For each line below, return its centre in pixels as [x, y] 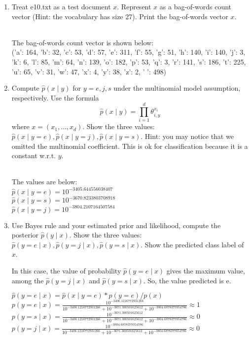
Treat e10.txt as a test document [61, 6]
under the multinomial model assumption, [177, 88]
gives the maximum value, [206, 270]
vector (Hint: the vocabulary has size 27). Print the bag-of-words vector [120, 16]
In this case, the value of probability [66, 270]
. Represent [134, 6]
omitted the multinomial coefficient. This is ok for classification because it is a [130, 146]
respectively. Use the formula [55, 97]
